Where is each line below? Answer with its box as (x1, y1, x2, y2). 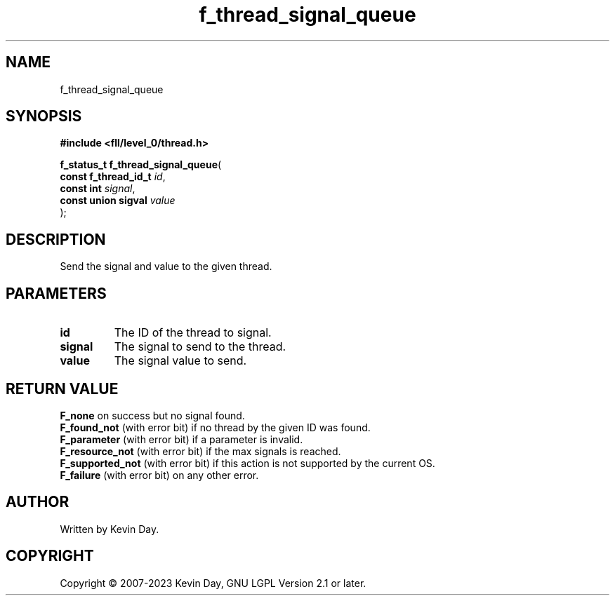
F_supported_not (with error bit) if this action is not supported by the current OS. (60, 457, 435, 469)
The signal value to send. (114, 353, 247, 368)
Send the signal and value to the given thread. (60, 260, 272, 273)
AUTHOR (6, 493, 70, 511)
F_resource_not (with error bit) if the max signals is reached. (60, 445, 341, 457)
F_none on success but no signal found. (60, 409, 245, 421)
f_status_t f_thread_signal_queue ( (60, 158, 222, 171)
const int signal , (60, 182, 135, 195)
